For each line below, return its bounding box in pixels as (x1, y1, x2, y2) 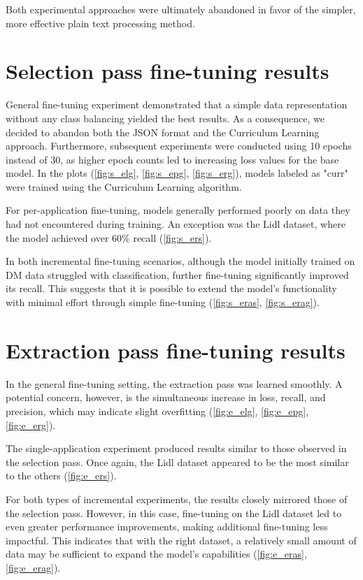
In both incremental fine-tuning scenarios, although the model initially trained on (6, 254, 355, 268)
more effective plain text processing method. (6, 15, 195, 30)
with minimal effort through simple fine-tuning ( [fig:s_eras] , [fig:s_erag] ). (6, 295, 320, 310)
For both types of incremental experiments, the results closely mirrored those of (6, 491, 348, 506)
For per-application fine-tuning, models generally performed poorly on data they (6, 203, 350, 217)
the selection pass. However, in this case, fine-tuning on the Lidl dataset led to (6, 505, 342, 520)
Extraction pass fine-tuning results (6, 335, 346, 364)
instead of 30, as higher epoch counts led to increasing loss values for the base (6, 152, 339, 166)
